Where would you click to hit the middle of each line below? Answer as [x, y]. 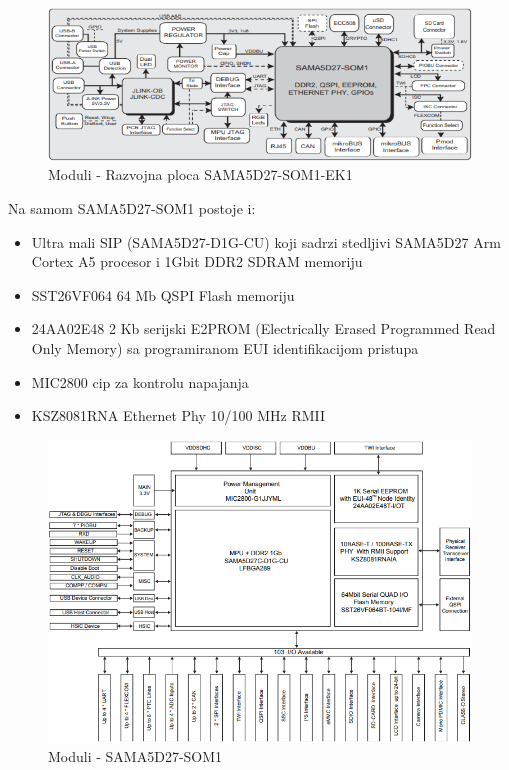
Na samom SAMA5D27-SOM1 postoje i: [132, 208]
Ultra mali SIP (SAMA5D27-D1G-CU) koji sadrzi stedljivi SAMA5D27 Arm [266, 241]
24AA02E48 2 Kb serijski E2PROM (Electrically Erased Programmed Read [263, 328]
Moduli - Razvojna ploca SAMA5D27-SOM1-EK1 [200, 174]
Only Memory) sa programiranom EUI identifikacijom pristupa [225, 347]
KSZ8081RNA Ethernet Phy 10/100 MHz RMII [178, 415]
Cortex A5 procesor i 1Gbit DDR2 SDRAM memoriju [197, 261]
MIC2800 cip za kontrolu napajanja [140, 381]
